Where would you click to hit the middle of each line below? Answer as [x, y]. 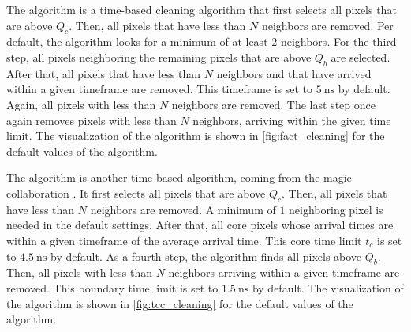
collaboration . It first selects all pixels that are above [136, 192]
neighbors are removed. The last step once [273, 104]
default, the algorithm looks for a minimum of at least [137, 41]
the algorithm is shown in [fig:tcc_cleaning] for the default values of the [180, 303]
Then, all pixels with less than [79, 272]
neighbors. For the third [338, 41]
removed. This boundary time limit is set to [112, 287]
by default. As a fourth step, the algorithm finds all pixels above [206, 256]
